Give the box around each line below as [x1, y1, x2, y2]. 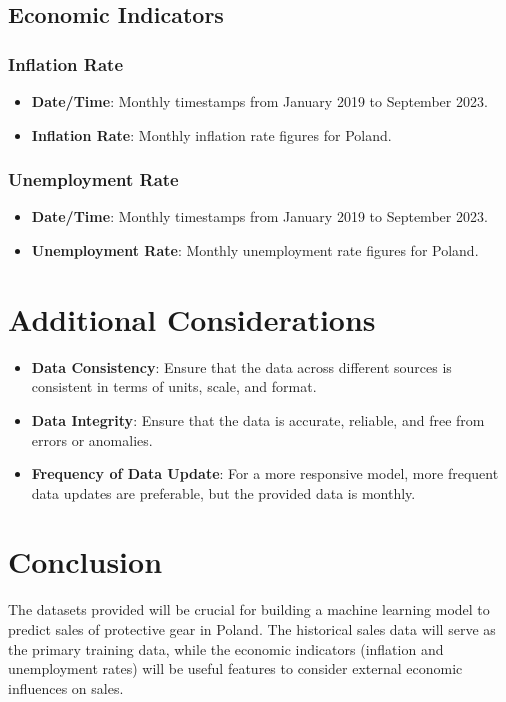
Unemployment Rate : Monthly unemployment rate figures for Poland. [31, 240, 479, 260]
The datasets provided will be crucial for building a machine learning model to [8, 599, 490, 620]
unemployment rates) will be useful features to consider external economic [8, 658, 463, 679]
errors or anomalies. [31, 429, 153, 450]
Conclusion [8, 541, 163, 582]
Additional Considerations [8, 298, 376, 339]
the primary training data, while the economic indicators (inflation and [8, 638, 444, 659]
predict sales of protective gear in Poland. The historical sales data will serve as [8, 619, 496, 639]
